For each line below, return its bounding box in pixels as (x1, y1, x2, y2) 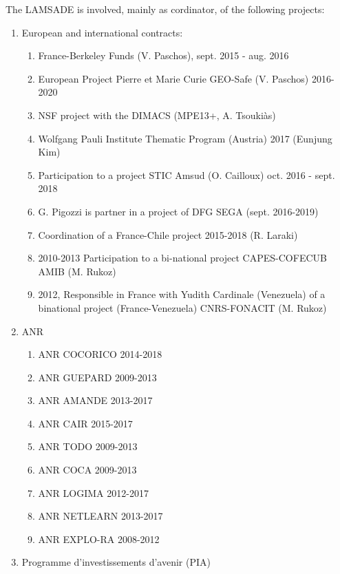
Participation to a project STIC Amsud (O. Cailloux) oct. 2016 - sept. (38, 167, 335, 182)
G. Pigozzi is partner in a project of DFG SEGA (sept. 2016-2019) (38, 204, 319, 218)
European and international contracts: (21, 25, 183, 39)
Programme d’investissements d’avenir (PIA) (21, 555, 211, 569)
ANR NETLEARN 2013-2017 (38, 509, 163, 523)
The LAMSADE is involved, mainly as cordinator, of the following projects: (6, 2, 325, 16)
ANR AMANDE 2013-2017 (38, 393, 153, 407)
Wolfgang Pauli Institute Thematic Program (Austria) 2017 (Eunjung (38, 131, 332, 145)
